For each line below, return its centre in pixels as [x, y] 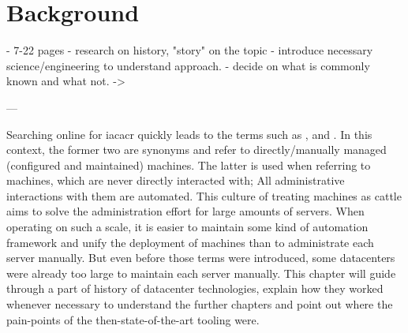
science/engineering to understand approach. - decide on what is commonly [188, 65]
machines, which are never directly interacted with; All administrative [176, 180]
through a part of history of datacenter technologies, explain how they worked [195, 288]
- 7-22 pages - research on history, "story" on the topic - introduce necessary [190, 50]
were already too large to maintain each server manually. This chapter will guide [201, 273]
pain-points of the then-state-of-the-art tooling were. [133, 319]
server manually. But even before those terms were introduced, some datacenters [201, 258]
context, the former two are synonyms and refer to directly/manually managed [197, 150]
